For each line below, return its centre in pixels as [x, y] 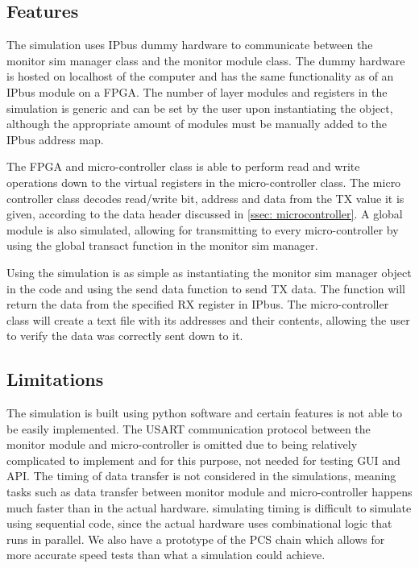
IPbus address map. [55, 139]
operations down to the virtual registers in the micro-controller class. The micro [204, 182]
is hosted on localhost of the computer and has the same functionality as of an [200, 76]
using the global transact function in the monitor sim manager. [162, 245]
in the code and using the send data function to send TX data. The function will [206, 288]
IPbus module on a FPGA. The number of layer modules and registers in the [197, 91]
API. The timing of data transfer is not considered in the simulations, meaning [201, 476]
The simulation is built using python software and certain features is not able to [204, 413]
